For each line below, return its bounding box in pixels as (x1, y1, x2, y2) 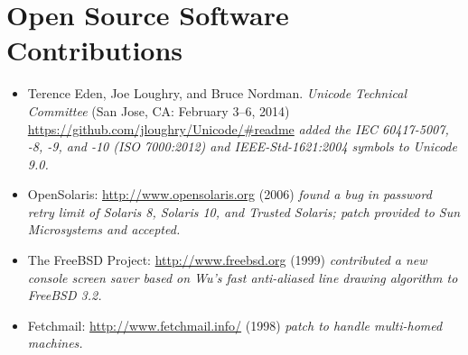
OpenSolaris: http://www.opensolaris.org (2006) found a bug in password (27, 185, 432, 204)
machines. (27, 333, 83, 352)
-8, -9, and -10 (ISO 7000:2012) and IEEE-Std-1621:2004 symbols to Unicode (27, 137, 457, 156)
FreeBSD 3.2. (27, 286, 102, 305)
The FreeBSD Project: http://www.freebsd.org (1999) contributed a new (27, 250, 427, 269)
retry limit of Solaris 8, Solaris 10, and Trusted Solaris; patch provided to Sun (27, 202, 461, 221)
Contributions (6, 32, 183, 68)
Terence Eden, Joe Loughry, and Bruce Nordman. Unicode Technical (27, 84, 407, 103)
